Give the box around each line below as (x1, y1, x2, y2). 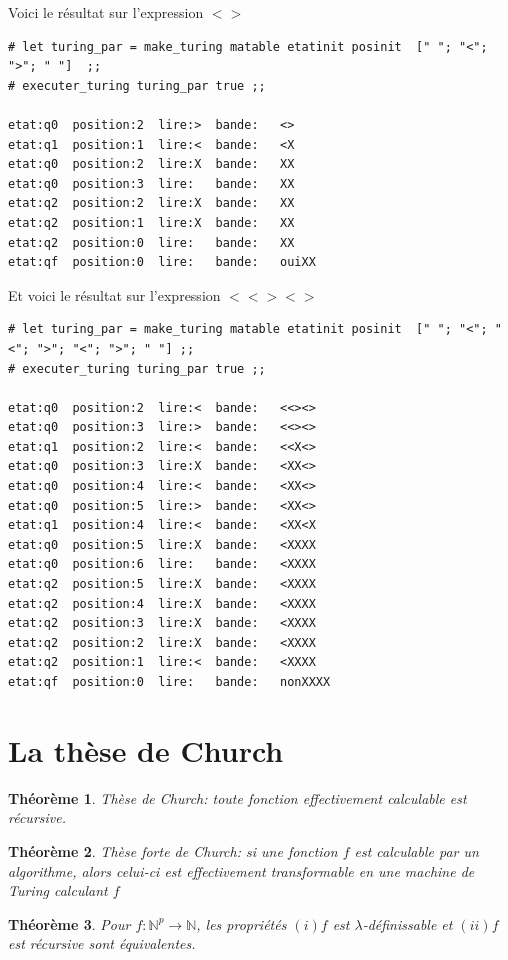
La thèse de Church (8, 729, 284, 770)
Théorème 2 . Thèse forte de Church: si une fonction (8, 840, 338, 861)
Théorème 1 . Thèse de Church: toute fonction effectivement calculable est (8, 787, 467, 808)
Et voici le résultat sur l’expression (8, 284, 221, 305)
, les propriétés (196, 913, 287, 934)
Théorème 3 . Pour (8, 913, 131, 934)
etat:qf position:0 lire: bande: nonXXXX (8, 675, 331, 689)
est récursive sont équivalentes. (8, 933, 196, 954)
